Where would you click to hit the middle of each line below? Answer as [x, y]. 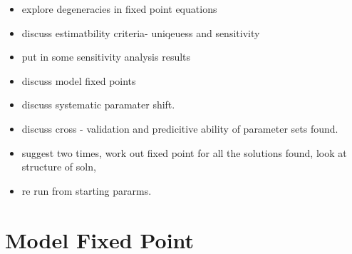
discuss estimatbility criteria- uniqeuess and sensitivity [141, 32]
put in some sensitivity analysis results [106, 57]
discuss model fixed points [79, 80]
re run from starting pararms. [87, 190]
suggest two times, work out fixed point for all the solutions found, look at [184, 152]
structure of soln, [59, 167]
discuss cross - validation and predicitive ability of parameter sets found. [180, 128]
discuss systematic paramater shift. [98, 105]
